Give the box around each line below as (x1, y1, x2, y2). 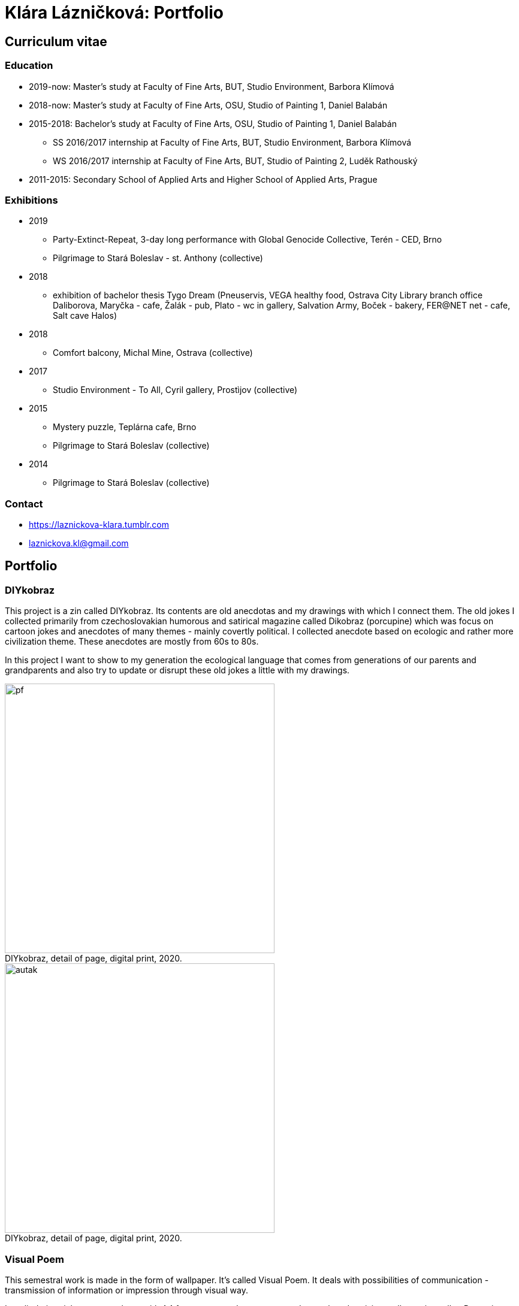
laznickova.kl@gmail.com (29, 538, 129, 549)
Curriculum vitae (5, 34, 107, 49)
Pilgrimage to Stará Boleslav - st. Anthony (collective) (53, 253, 263, 264)
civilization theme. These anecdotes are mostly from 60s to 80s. (5, 636, 259, 647)
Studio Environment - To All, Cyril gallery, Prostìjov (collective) (53, 385, 298, 395)
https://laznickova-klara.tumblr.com (29, 519, 170, 530)
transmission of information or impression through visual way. (5, 1285, 249, 1296)
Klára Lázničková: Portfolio (5, 2, 224, 23)
